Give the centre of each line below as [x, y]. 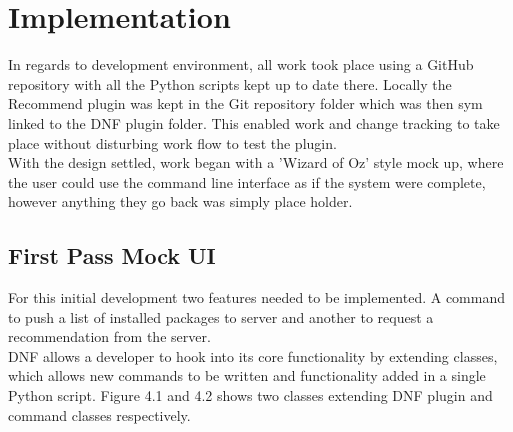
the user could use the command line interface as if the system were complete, [247, 181]
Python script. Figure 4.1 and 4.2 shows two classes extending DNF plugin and [250, 395]
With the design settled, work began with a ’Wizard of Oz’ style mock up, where [256, 162]
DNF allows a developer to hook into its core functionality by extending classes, [253, 355]
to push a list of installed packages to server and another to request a [221, 316]
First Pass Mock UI [112, 255]
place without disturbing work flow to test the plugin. [172, 142]
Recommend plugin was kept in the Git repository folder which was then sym [245, 103]
